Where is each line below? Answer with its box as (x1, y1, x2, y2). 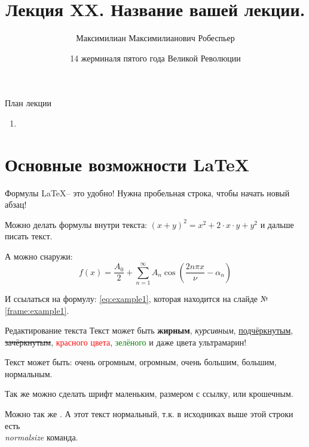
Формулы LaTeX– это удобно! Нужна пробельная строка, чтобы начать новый (5, 186, 290, 199)
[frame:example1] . (5, 304, 69, 316)
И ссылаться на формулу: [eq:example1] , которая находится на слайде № (5, 292, 268, 304)
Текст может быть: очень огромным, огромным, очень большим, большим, (5, 356, 277, 368)
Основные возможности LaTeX (5, 152, 250, 176)
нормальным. (5, 367, 53, 380)
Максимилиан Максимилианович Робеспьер (76, 32, 235, 44)
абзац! (5, 198, 27, 211)
